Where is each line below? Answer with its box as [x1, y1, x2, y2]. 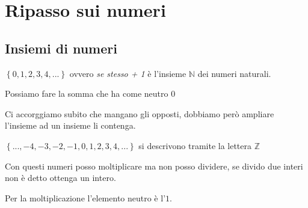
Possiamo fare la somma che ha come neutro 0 [5, 87, 176, 100]
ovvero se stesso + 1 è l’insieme [69, 67, 186, 79]
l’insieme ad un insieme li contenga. [5, 119, 136, 132]
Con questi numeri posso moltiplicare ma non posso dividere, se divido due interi [5, 159, 303, 172]
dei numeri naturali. [197, 67, 271, 79]
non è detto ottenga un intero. [5, 171, 116, 184]
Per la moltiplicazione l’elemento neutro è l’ [5, 191, 166, 204]
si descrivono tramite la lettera [138, 139, 252, 151]
